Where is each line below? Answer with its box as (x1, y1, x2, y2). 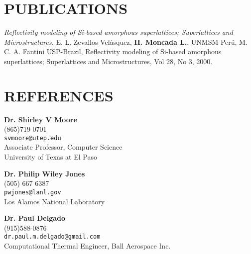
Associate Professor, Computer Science (4, 142, 123, 152)
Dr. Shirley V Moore (4, 114, 77, 124)
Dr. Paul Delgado (4, 213, 66, 223)
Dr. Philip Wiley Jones (4, 168, 85, 178)
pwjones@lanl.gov (4, 188, 61, 196)
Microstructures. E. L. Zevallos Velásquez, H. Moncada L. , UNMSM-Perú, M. (4, 36, 248, 47)
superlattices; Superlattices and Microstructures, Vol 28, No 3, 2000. (4, 56, 213, 66)
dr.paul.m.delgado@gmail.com (4, 233, 101, 241)
